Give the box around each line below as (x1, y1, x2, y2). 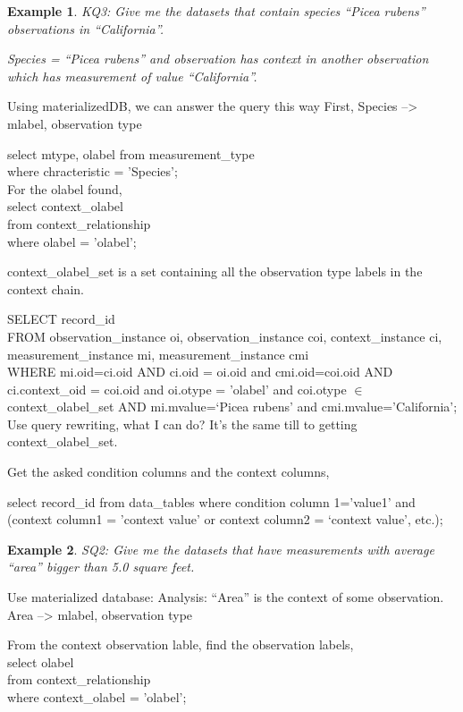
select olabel (7, 652, 74, 671)
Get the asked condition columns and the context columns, (7, 462, 330, 481)
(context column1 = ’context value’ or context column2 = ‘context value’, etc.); (7, 510, 443, 529)
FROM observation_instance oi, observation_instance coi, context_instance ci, (7, 326, 442, 345)
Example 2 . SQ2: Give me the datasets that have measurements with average (7, 539, 434, 558)
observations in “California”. (7, 19, 164, 38)
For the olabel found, (7, 179, 122, 198)
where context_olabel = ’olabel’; (7, 688, 187, 706)
